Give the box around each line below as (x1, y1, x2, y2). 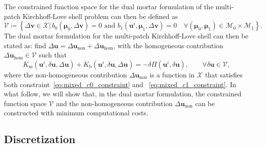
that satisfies (205, 69, 243, 79)
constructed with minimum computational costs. (4, 108, 149, 118)
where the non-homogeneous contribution (4, 69, 127, 79)
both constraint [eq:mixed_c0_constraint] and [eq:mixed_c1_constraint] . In (4, 79, 236, 89)
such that (38, 50, 67, 60)
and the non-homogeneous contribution (56, 98, 173, 108)
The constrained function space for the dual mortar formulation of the (4, 1, 214, 11)
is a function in (150, 69, 195, 79)
